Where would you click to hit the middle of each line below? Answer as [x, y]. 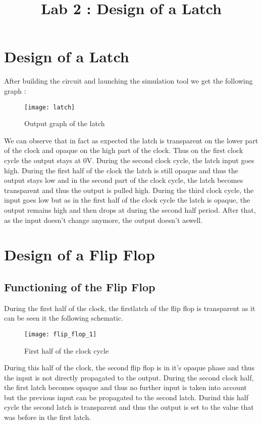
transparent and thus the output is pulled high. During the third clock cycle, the [129, 190]
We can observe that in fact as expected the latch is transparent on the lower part [131, 140]
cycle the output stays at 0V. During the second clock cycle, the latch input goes [129, 160]
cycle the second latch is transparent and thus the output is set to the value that [129, 407]
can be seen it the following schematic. [64, 318]
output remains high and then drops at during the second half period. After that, [130, 209]
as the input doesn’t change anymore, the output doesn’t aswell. [103, 220]
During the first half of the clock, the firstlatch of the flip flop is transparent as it [130, 308]
